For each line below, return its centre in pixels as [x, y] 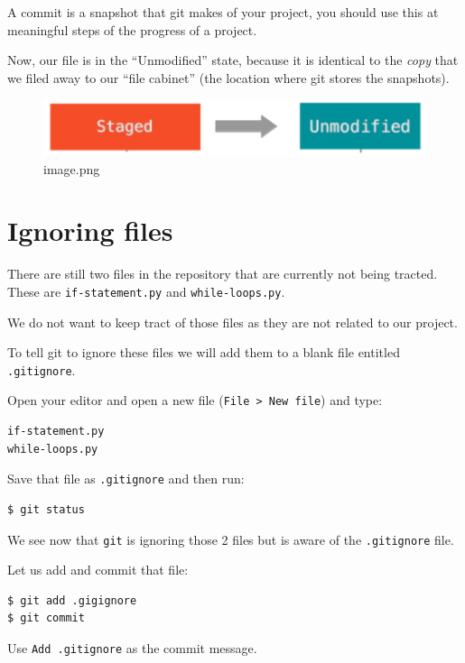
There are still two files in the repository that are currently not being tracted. [223, 274]
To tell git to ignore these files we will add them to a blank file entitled [204, 352]
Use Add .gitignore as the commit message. [132, 647]
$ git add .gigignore [72, 600]
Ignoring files [90, 230]
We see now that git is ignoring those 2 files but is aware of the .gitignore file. [231, 539]
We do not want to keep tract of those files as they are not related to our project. [232, 322]
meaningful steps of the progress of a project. [132, 29]
